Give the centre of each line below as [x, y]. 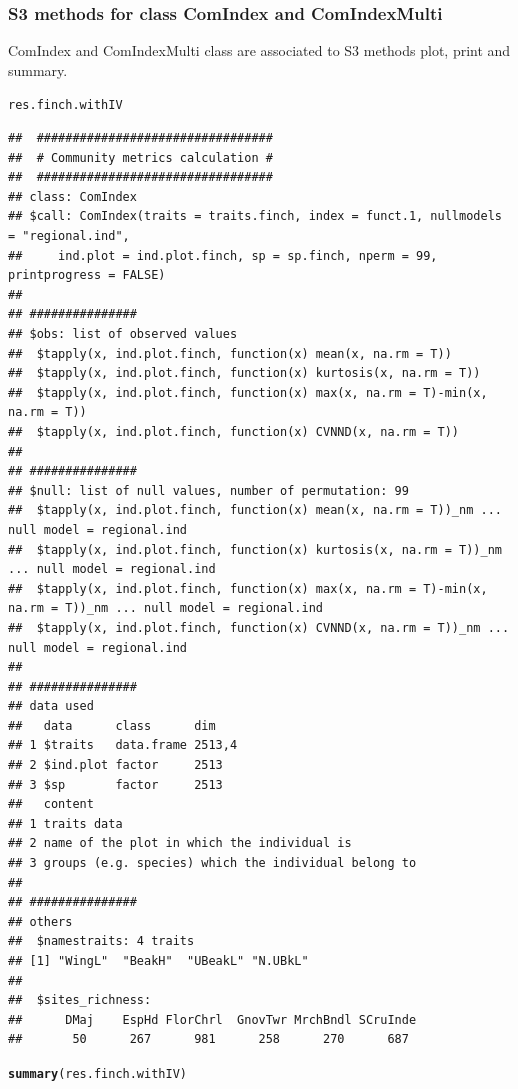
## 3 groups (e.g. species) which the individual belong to [212, 863]
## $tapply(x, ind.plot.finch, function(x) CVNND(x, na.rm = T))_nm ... [259, 627]
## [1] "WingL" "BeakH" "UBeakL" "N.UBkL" [158, 961]
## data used [51, 706]
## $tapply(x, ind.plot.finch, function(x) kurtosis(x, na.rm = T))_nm [255, 549]
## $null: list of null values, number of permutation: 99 [208, 490]
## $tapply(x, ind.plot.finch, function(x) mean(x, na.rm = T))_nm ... [255, 510]
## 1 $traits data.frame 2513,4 [123, 745]
